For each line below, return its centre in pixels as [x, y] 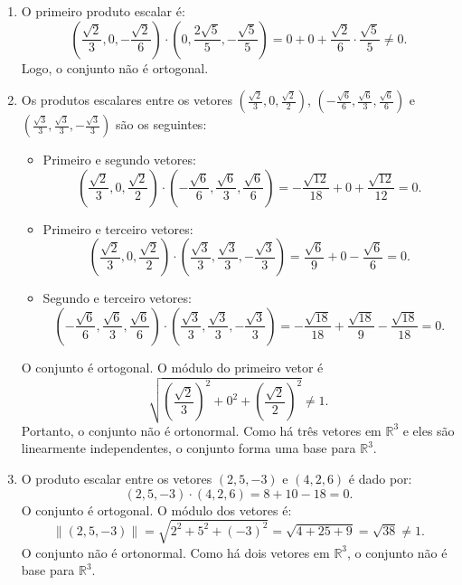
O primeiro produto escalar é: [103, 11]
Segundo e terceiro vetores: [117, 298]
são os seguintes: [161, 124]
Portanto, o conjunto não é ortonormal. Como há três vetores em [201, 430]
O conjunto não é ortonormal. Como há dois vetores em [175, 552]
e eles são [429, 430]
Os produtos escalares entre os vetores [127, 100]
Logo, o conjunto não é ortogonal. [115, 67]
